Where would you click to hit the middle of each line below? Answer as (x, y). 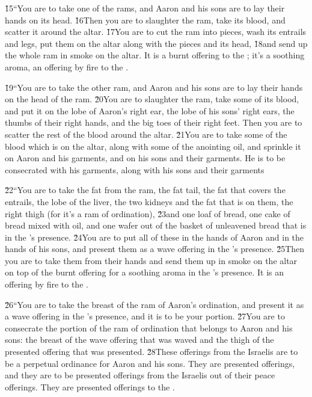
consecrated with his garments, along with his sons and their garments (135, 169)
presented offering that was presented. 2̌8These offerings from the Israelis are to (151, 352)
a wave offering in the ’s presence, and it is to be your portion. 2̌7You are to (145, 316)
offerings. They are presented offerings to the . (90, 386)
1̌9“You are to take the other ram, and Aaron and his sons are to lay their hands (154, 87)
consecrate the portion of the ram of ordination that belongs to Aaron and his (149, 328)
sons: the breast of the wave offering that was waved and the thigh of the (139, 340)
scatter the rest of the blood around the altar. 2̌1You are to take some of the (146, 134)
